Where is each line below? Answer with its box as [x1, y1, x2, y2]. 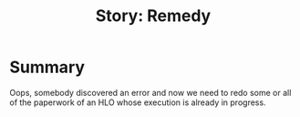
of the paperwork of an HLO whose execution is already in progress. [9, 97, 266, 108]
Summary [9, 57, 85, 78]
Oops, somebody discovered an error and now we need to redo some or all [9, 87, 292, 98]
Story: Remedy [95, 5, 212, 27]
